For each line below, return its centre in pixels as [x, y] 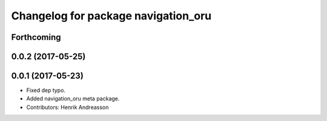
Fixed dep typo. [46, 90]
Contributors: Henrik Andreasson [68, 107]
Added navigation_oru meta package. [73, 99]
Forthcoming [36, 37]
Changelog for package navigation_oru [111, 16]
